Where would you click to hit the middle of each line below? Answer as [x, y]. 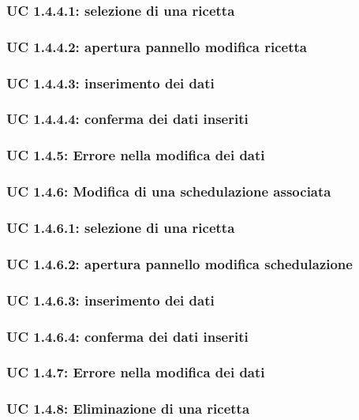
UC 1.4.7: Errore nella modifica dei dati [136, 372]
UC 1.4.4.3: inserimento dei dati [110, 82]
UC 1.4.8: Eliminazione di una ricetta [128, 409]
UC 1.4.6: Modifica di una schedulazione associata [169, 191]
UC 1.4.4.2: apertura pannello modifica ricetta [157, 46]
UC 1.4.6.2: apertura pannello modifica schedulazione [179, 263]
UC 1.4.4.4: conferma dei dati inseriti [127, 119]
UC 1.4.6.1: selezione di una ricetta [121, 227]
